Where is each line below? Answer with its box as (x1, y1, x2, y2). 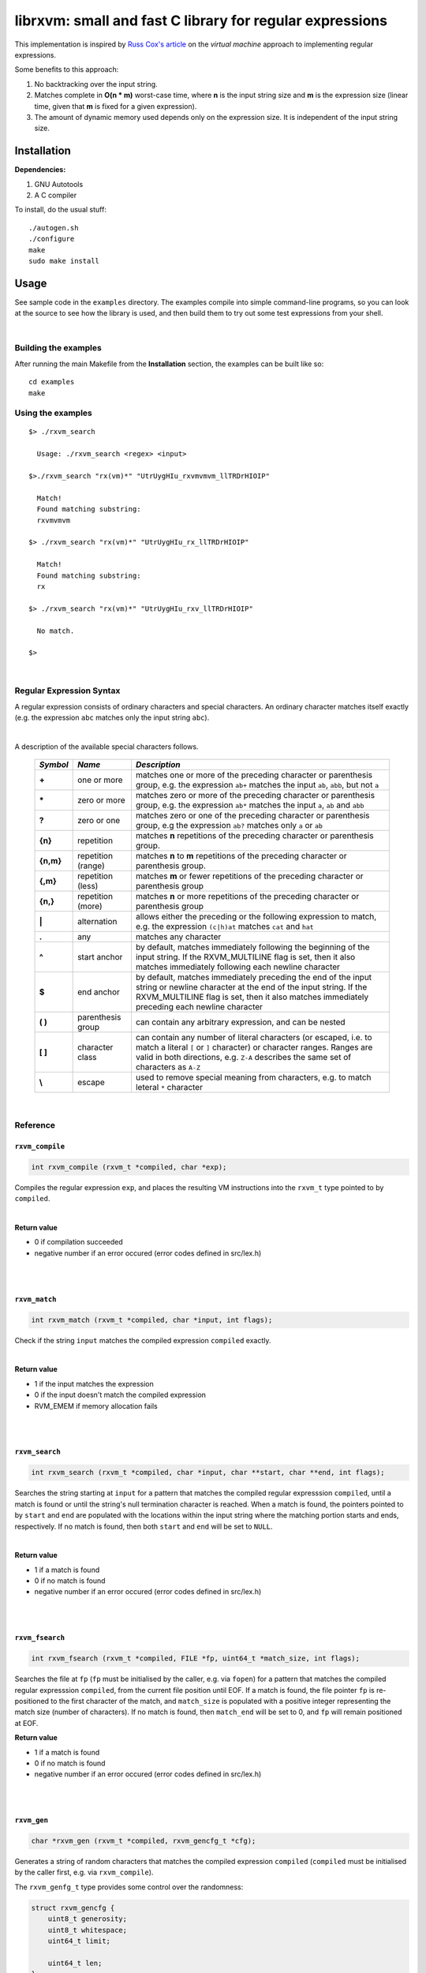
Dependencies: (14, 165, 66, 174)
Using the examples (14, 407, 92, 418)
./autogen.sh (28, 223, 79, 232)
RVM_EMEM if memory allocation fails (34, 1401, 158, 1410)
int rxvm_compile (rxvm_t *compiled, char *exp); (31, 1162, 227, 1171)
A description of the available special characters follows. (14, 742, 199, 751)
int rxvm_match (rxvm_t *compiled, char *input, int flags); (31, 1315, 273, 1324)
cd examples (28, 377, 75, 387)
